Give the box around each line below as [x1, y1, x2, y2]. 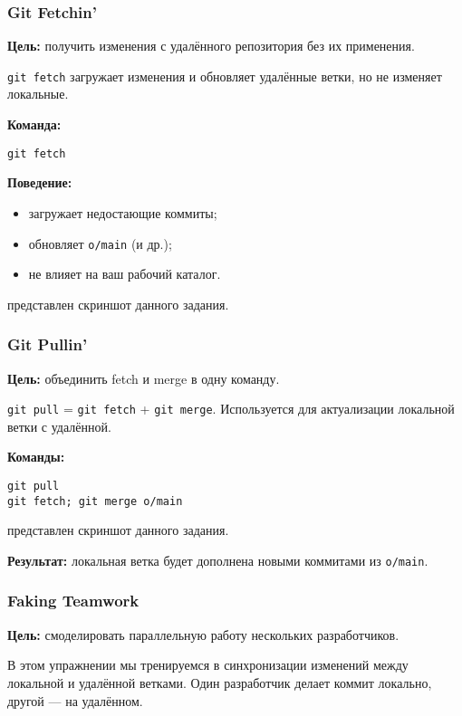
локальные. [7, 84, 69, 103]
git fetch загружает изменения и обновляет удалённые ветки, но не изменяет [7, 66, 442, 85]
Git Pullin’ [7, 333, 88, 356]
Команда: [7, 115, 62, 134]
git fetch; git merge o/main [7, 494, 183, 508]
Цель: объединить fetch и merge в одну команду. [7, 368, 280, 387]
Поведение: [7, 173, 72, 192]
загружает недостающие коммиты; [28, 203, 217, 222]
